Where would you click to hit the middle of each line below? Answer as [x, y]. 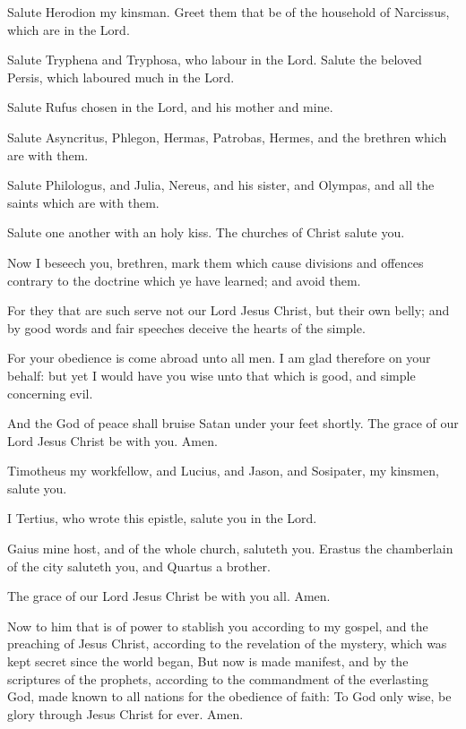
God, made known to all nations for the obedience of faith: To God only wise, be [229, 696]
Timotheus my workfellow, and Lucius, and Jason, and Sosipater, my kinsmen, [223, 471]
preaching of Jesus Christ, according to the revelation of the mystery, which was [227, 643]
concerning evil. [50, 393]
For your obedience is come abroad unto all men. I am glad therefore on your [219, 358]
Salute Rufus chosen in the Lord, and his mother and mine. [170, 107]
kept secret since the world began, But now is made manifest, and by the [208, 661]
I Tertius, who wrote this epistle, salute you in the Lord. [162, 518]
